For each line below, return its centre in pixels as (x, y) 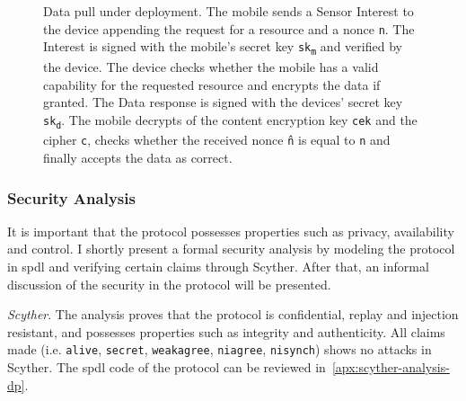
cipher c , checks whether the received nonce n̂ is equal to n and (217, 140)
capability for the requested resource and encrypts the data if (212, 84)
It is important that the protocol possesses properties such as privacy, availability (231, 231)
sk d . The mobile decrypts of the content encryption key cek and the (230, 120)
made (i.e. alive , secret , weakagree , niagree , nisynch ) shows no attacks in (220, 349)
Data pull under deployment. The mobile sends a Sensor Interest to (229, 11)
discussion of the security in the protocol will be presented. (169, 284)
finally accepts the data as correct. (138, 158)
